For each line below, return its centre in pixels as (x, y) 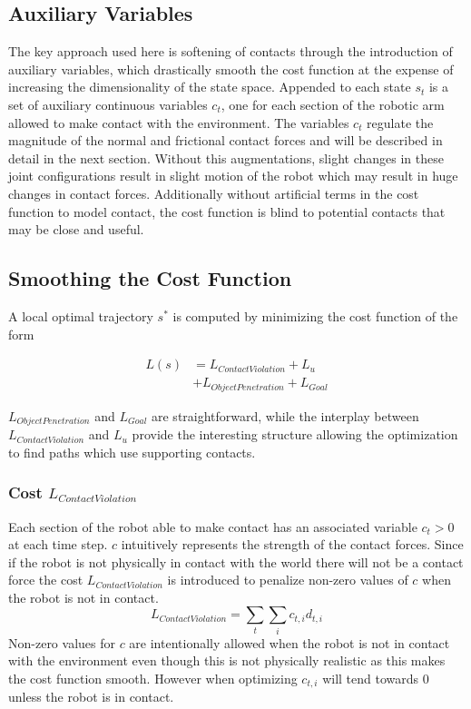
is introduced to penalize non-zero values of (288, 580)
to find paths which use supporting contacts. (132, 452)
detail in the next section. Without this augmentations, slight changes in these (226, 158)
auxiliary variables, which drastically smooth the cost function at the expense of (231, 69)
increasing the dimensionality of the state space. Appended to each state (210, 87)
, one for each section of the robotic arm (333, 104)
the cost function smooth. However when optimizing (153, 678)
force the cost (46, 580)
